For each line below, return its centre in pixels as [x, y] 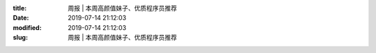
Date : [21, 18]
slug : [20, 38]
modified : [27, 27]
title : [20, 8]
